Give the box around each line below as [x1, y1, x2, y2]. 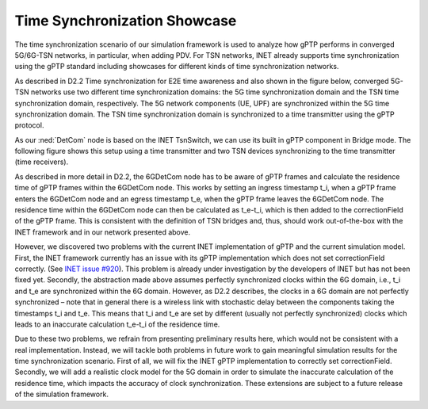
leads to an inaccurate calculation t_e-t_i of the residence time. [14, 319, 220, 329]
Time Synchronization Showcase [14, 12, 237, 29]
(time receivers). [14, 157, 69, 166]
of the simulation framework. [14, 389, 109, 399]
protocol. [14, 120, 44, 130]
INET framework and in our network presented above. [14, 227, 190, 237]
